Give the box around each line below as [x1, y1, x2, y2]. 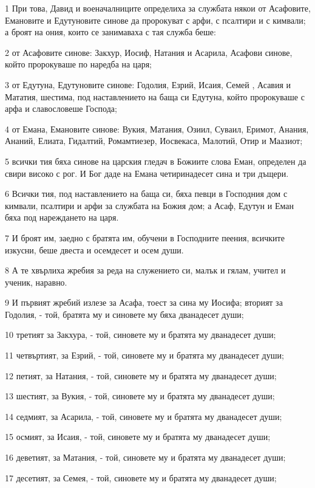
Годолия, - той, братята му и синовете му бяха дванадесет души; [5, 308, 244, 320]
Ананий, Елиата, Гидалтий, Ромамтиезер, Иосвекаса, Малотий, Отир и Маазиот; [5, 134, 303, 147]
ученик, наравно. [5, 275, 67, 288]
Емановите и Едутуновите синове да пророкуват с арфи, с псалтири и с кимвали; [5, 13, 306, 26]
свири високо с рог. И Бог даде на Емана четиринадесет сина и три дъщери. [5, 167, 289, 179]
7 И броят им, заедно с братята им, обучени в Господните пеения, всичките [5, 231, 285, 244]
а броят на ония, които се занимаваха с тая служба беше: [5, 26, 216, 38]
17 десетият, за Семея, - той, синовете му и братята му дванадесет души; [5, 471, 277, 484]
